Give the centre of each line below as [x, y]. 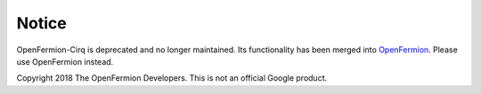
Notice [41, 23]
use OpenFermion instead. [65, 61]
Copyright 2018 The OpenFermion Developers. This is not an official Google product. [172, 78]
